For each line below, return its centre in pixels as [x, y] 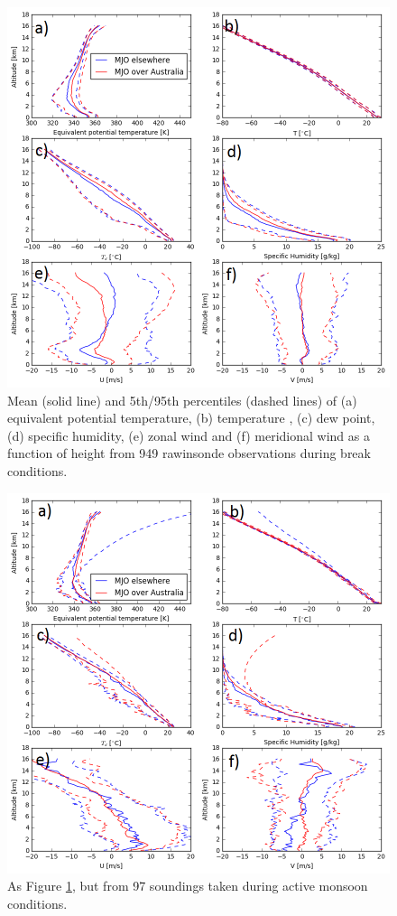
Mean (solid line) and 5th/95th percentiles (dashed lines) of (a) [182, 400]
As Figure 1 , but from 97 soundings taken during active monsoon [188, 886]
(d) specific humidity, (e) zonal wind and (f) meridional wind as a [189, 435]
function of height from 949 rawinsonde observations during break [189, 453]
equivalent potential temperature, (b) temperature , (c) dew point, [191, 418]
